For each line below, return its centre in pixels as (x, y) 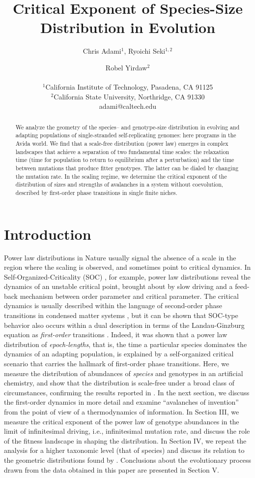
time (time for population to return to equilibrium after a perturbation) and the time (125, 160)
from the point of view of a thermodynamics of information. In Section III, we (122, 412)
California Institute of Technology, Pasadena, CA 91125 (129, 87)
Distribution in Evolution (128, 27)
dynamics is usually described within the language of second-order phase (113, 305)
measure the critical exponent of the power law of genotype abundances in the (122, 421)
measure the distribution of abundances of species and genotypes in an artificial (124, 373)
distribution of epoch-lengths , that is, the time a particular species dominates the (126, 344)
